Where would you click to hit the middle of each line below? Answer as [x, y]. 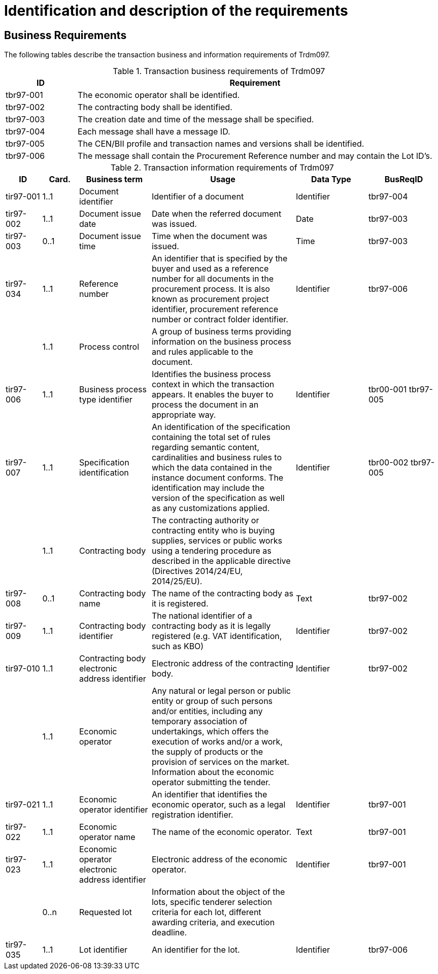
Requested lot [105, 912]
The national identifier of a [202, 616]
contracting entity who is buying [213, 531]
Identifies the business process [211, 374]
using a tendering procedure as [211, 551]
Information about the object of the [218, 892]
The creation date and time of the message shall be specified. [196, 120]
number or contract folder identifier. [220, 320]
